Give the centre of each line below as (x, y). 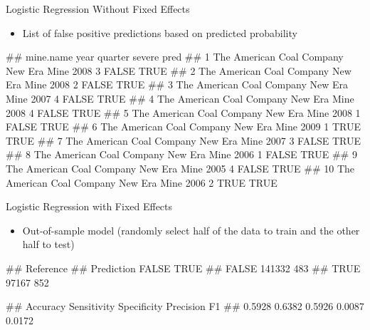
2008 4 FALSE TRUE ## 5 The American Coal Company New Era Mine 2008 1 (183, 112)
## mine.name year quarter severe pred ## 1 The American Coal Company (175, 57)
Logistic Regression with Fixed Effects (89, 206)
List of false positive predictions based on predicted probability (160, 32)
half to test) (48, 244)
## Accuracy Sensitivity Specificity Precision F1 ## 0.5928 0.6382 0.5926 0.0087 (185, 306)
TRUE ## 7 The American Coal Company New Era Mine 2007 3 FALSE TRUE (183, 140)
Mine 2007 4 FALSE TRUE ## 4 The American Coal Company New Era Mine (180, 98)
